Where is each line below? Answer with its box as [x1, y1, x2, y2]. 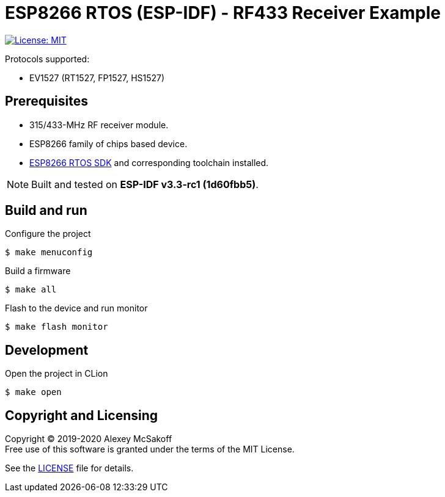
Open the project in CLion [5, 368, 108, 379]
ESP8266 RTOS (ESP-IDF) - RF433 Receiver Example [5, 2, 441, 23]
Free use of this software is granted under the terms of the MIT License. [5, 444, 295, 455]
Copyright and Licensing [5, 407, 158, 423]
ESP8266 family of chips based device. [29, 138, 188, 149]
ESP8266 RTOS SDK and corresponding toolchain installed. [29, 157, 269, 168]
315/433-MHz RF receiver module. [29, 119, 169, 130]
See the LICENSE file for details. [5, 463, 134, 474]
